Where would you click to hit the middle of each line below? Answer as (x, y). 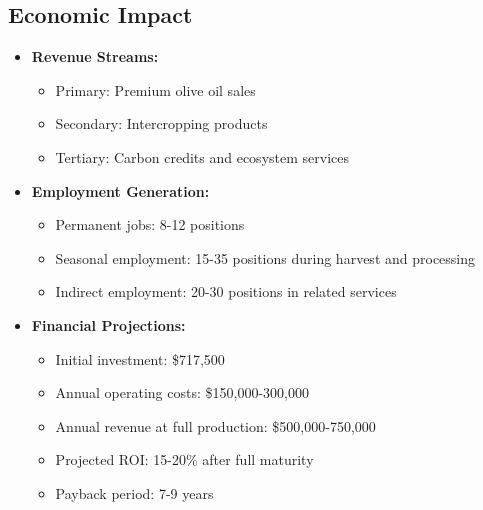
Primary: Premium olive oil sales (155, 89)
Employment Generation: (120, 190)
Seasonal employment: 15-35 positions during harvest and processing (265, 257)
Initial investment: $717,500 (140, 358)
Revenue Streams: (95, 56)
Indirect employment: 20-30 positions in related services (226, 291)
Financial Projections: (108, 324)
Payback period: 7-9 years (134, 492)
